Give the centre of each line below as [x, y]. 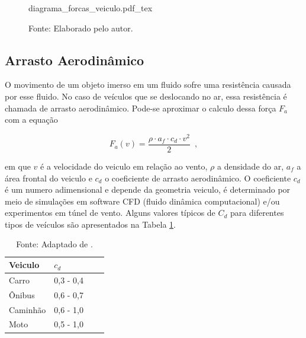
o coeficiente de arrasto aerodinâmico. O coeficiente [198, 178]
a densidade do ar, [250, 166]
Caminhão [28, 309]
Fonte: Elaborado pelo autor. [81, 28]
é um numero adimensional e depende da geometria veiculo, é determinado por [148, 189]
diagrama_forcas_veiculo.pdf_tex [91, 8]
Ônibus [22, 294]
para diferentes [257, 213]
